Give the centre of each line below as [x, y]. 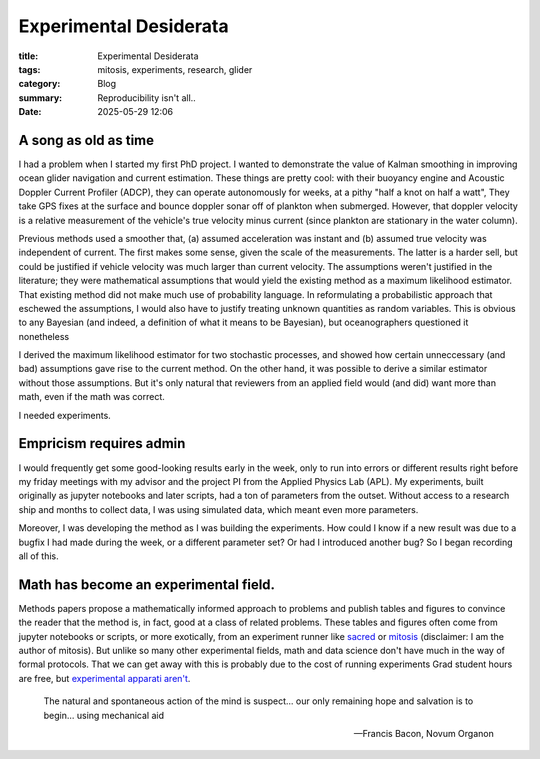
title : [28, 56]
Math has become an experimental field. [146, 584]
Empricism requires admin [102, 443]
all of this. [38, 556]
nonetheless [44, 336]
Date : [30, 112]
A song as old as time [86, 140]
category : [39, 84]
